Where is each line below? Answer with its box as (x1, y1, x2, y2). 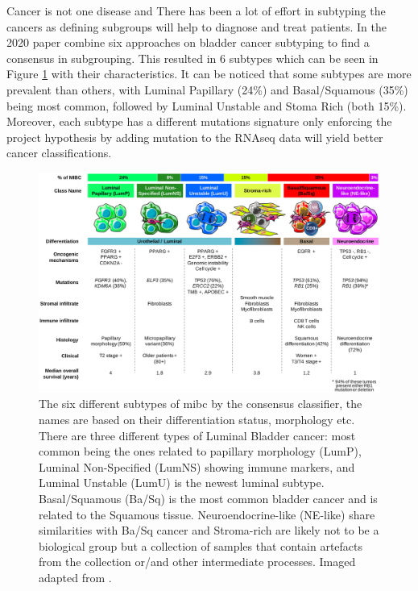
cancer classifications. (6, 144, 112, 161)
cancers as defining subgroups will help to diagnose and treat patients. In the (6, 18, 387, 35)
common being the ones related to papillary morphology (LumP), (39, 443, 362, 460)
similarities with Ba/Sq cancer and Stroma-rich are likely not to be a (39, 522, 379, 539)
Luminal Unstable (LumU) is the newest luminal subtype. (39, 474, 325, 491)
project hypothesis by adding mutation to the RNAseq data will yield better (6, 128, 383, 145)
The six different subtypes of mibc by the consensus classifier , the (39, 395, 362, 412)
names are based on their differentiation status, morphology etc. (39, 410, 355, 427)
